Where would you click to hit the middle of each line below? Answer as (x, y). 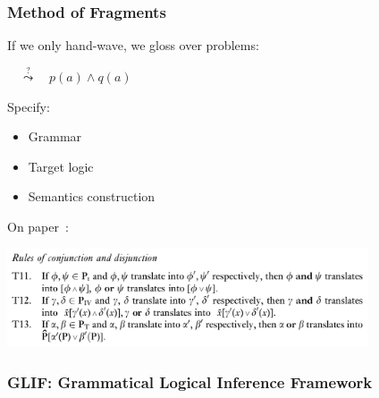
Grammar (55, 136)
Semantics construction (92, 196)
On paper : (38, 226)
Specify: (29, 106)
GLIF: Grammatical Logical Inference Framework (190, 381)
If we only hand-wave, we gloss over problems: (133, 45)
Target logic (61, 166)
